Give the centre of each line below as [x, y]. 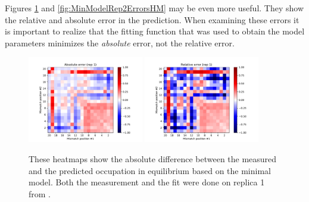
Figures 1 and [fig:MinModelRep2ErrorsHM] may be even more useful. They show [154, 8]
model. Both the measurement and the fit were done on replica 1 [147, 182]
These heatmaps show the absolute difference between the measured [153, 159]
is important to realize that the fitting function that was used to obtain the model [155, 31]
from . [40, 193]
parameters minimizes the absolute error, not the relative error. [120, 42]
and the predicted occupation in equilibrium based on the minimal [150, 170]
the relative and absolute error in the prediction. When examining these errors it [152, 19]
